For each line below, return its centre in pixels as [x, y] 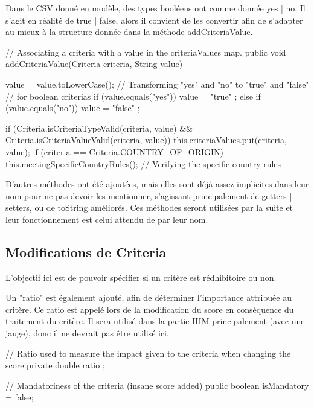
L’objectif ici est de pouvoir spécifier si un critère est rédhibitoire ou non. [141, 277]
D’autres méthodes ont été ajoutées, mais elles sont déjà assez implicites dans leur [157, 184]
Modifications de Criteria [86, 252]
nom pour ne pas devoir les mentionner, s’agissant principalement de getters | [149, 195]
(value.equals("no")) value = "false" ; [73, 108]
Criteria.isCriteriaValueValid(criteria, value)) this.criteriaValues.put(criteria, [146, 140]
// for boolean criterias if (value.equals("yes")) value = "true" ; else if [133, 96]
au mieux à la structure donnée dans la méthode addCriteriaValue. [129, 32]
